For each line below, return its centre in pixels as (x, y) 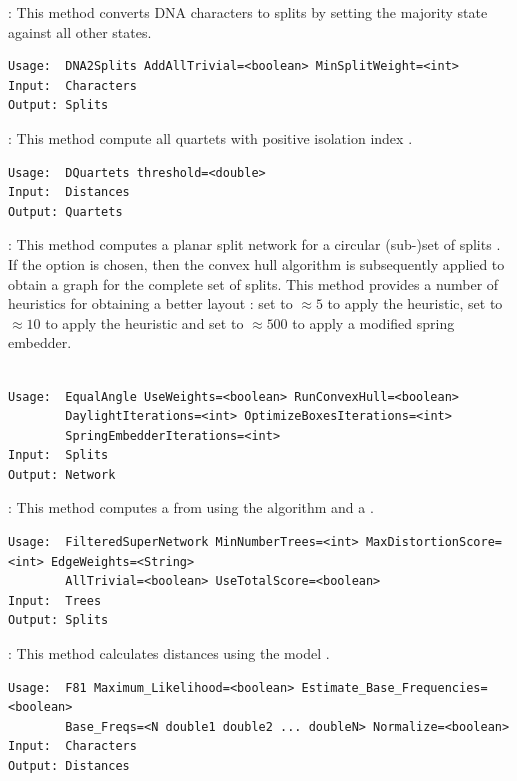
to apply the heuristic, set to (415, 303)
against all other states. (80, 31)
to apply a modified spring (373, 322)
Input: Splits (58, 455)
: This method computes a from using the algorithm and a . (191, 507)
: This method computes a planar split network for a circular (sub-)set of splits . (254, 244)
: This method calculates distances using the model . (169, 653)
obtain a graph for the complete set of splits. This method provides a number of (253, 283)
